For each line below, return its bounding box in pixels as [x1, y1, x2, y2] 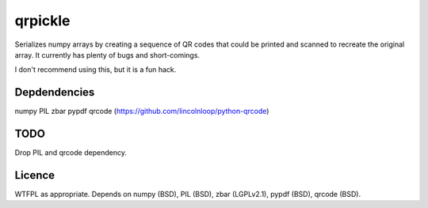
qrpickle [14, 12, 71, 29]
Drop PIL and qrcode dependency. [14, 148, 127, 157]
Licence [14, 168, 55, 182]
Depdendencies [14, 85, 95, 99]
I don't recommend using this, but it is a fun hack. [14, 65, 177, 74]
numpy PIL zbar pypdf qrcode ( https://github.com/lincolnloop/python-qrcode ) [14, 107, 269, 116]
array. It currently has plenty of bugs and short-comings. [14, 50, 201, 59]
